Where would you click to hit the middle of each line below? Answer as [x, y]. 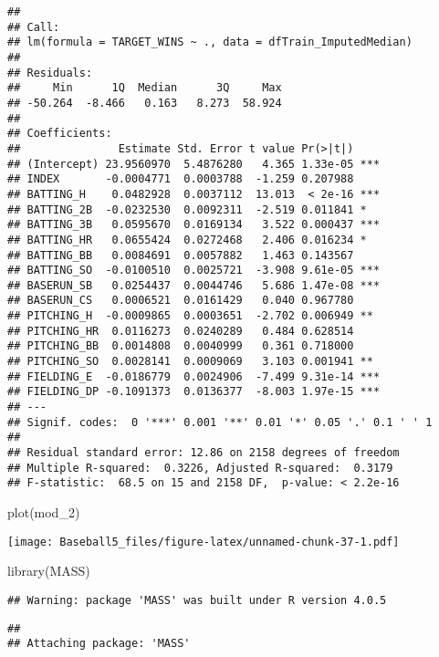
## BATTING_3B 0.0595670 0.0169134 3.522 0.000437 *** [194, 225]
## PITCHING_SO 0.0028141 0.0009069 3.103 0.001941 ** [190, 362]
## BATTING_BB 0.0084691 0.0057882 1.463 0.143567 [181, 255]
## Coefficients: [60, 134]
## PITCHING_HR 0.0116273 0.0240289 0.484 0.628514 [181, 331]
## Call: [34, 27]
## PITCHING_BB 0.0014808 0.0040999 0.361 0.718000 [181, 346]
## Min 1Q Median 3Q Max [145, 88]
